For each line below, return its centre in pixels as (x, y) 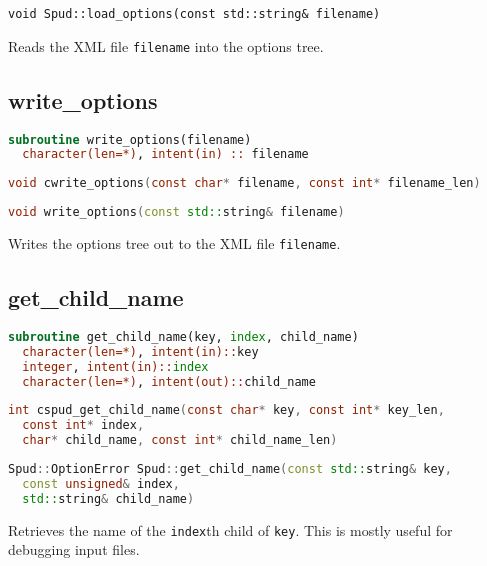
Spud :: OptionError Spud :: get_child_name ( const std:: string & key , (230, 469)
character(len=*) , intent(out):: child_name (169, 381)
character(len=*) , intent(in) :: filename (165, 154)
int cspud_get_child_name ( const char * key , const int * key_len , (226, 410)
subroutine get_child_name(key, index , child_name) (183, 336)
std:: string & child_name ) (108, 498)
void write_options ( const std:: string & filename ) (176, 212)
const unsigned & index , (101, 483)
